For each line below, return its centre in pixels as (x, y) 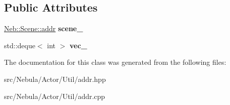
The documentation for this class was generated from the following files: (115, 62)
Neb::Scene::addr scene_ (44, 28)
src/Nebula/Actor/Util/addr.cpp (55, 96)
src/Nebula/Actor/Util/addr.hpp (55, 79)
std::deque (20, 45)
